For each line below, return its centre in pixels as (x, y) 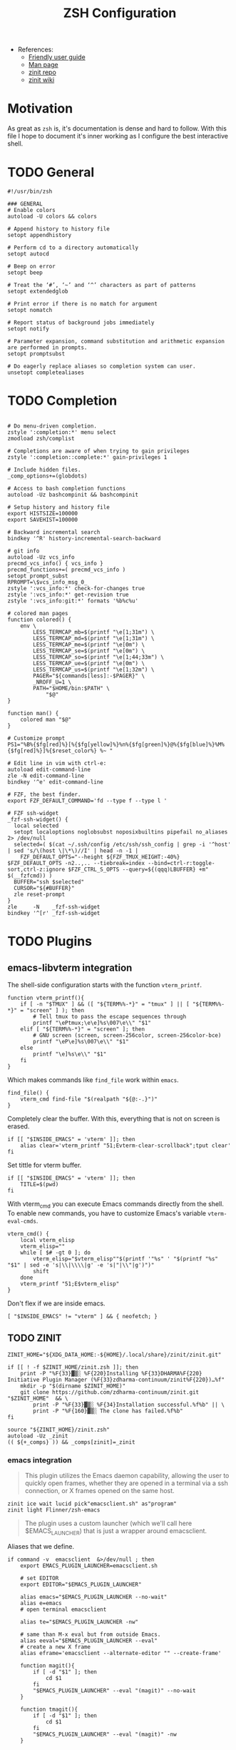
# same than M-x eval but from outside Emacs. (91, 1634)
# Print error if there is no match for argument (83, 304)
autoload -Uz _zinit (38, 1436)
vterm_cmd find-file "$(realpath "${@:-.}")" (89, 1099)
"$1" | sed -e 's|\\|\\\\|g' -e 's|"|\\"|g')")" (81, 1265)
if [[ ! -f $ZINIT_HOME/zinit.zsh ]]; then (73, 1367)
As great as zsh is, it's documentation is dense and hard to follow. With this (117, 128)
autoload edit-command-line (49, 769)
